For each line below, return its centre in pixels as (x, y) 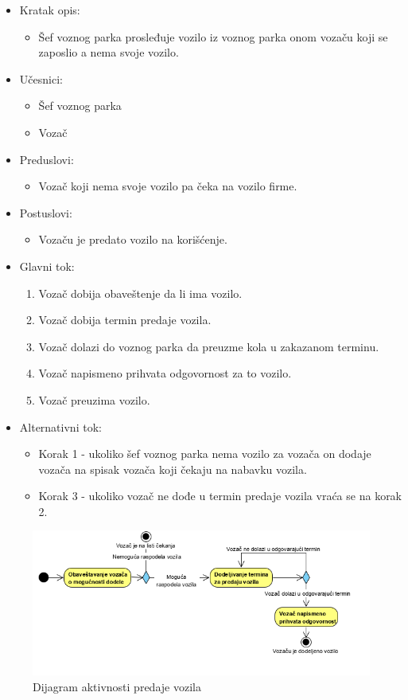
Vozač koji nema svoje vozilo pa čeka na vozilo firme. (168, 186)
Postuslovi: (46, 212)
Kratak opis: (50, 10)
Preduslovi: (47, 159)
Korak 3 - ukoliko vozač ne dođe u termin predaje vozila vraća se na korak (220, 496)
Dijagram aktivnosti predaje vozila (117, 686)
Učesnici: (41, 78)
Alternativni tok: (60, 426)
